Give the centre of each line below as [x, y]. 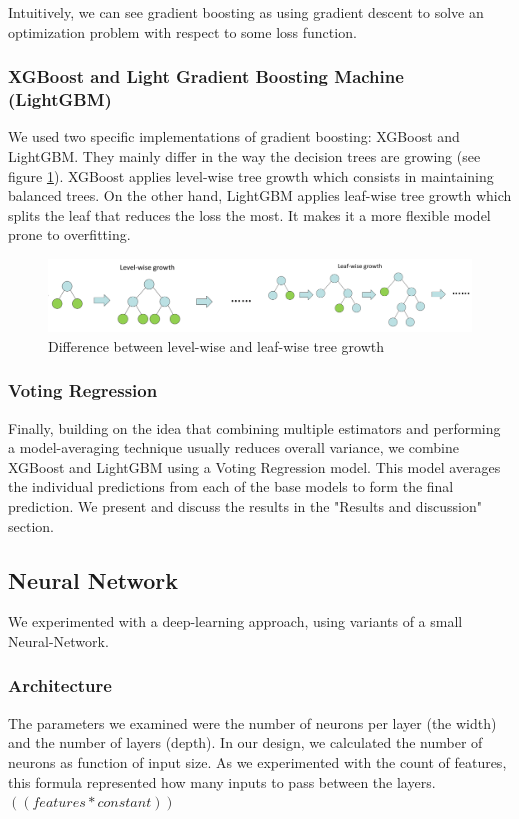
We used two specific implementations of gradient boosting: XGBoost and [234, 136]
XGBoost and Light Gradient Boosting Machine [206, 76]
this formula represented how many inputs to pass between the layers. [222, 781]
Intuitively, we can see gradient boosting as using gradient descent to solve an [246, 12]
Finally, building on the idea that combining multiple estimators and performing [254, 427]
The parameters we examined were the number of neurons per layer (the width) [252, 722]
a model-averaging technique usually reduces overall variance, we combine [233, 447]
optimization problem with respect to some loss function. [182, 31]
